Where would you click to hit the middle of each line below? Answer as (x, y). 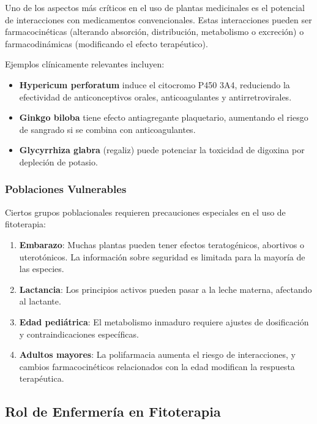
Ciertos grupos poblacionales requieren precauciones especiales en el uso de (145, 212)
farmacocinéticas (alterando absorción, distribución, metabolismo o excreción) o (155, 32)
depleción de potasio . (58, 161)
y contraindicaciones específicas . (79, 334)
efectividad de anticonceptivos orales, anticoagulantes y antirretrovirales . (155, 97)
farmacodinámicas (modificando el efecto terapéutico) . (106, 43)
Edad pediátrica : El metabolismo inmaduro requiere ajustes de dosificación (164, 321)
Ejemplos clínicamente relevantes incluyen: (85, 64)
